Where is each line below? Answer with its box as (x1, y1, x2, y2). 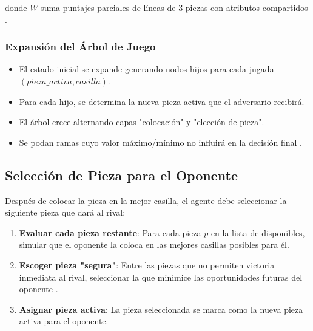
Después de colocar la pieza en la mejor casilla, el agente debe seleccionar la (5, 194, 287, 206)
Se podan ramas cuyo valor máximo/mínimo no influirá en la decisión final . (19, 135, 302, 148)
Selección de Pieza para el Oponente (5, 165, 238, 184)
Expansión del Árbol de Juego (5, 39, 156, 54)
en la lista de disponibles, (210, 226, 305, 239)
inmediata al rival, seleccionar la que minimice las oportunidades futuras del (19, 270, 303, 283)
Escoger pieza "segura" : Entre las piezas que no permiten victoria (19, 258, 275, 271)
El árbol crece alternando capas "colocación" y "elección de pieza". (19, 115, 264, 128)
